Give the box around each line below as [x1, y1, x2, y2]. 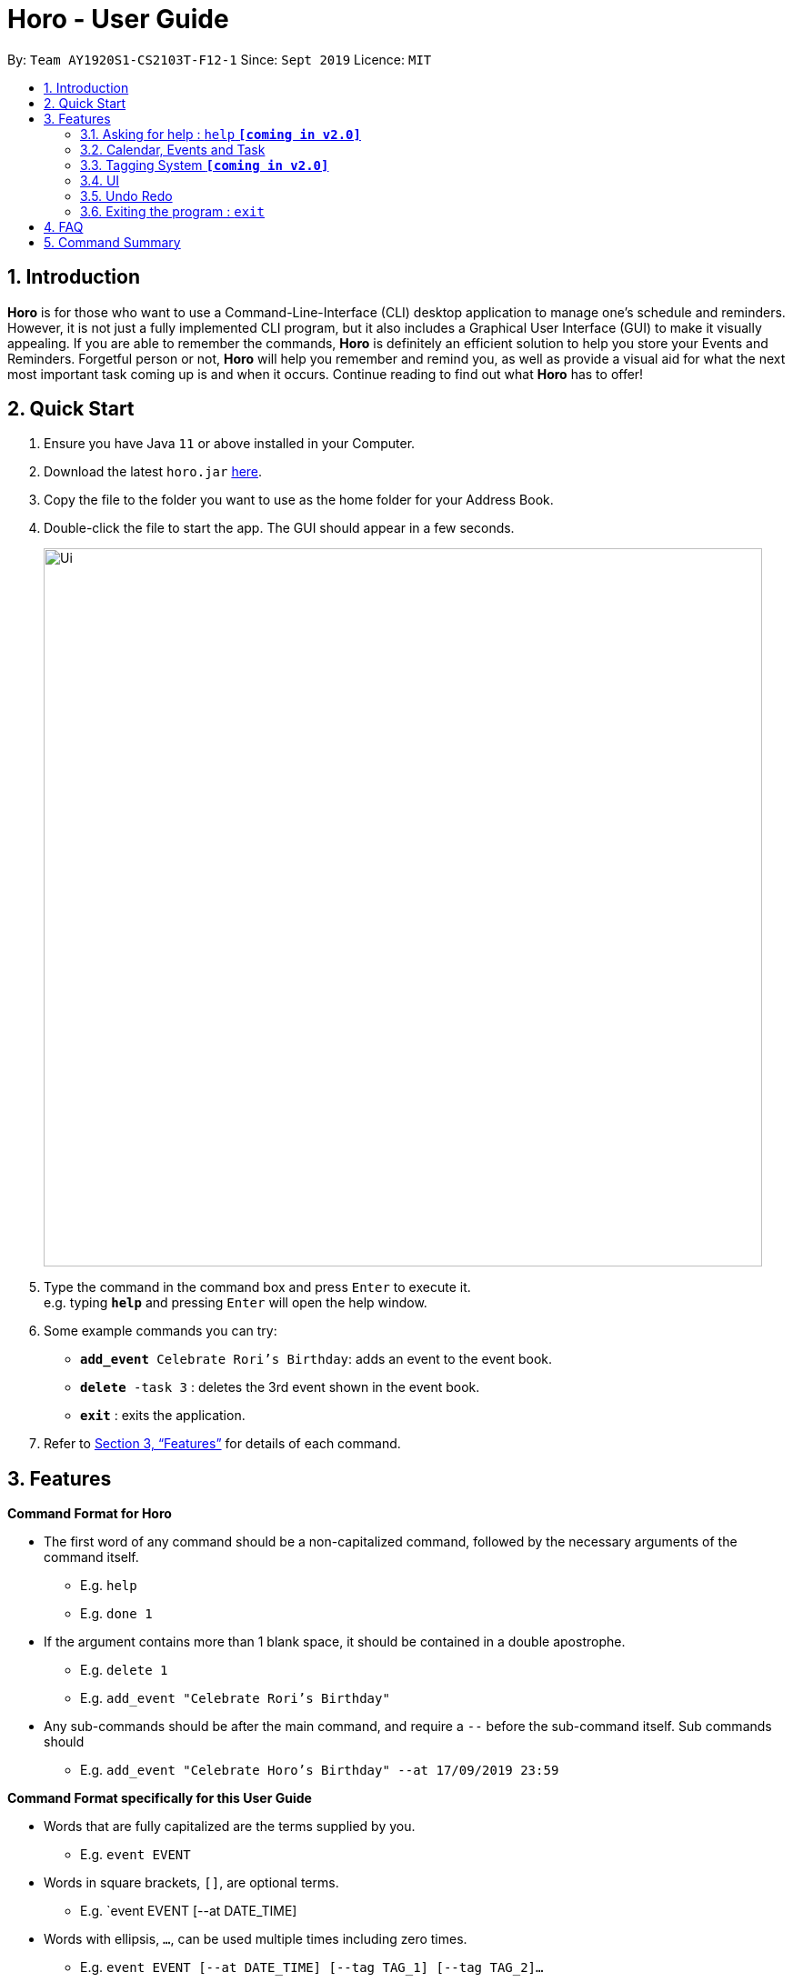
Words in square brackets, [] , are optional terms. [44, 1875, 339, 1891]
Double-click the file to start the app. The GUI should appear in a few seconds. [44, 520, 515, 536]
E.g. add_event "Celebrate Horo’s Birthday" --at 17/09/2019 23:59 [80, 1762, 559, 1778]
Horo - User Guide [7, 4, 229, 35]
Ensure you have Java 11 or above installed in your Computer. [44, 435, 416, 452]
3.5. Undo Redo [80, 187, 173, 204]
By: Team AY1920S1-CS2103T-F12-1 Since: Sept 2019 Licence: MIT [7, 51, 432, 67]
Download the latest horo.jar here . [44, 464, 263, 480]
